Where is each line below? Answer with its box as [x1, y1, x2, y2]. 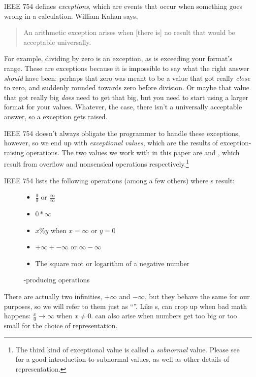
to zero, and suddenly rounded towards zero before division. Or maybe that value [4, 82, 250, 93]
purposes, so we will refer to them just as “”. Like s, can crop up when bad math [4, 301, 247, 311]
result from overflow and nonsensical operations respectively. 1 [4, 157, 189, 169]
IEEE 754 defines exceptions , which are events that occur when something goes [4, 1, 243, 11]
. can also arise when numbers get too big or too [91, 310, 237, 321]
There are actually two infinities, [4, 291, 102, 301]
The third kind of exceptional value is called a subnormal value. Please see [15, 344, 240, 354]
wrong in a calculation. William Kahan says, [4, 10, 138, 21]
